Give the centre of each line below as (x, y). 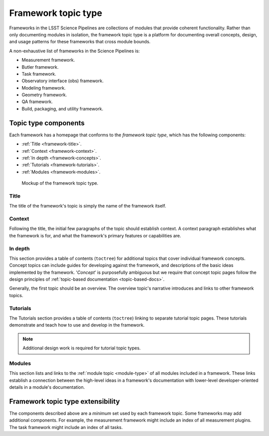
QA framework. (37, 102)
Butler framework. (40, 67)
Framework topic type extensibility (65, 401)
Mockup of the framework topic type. (60, 183)
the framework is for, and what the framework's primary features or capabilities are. (95, 235)
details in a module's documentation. (47, 387)
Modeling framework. (44, 88)
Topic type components (47, 123)
